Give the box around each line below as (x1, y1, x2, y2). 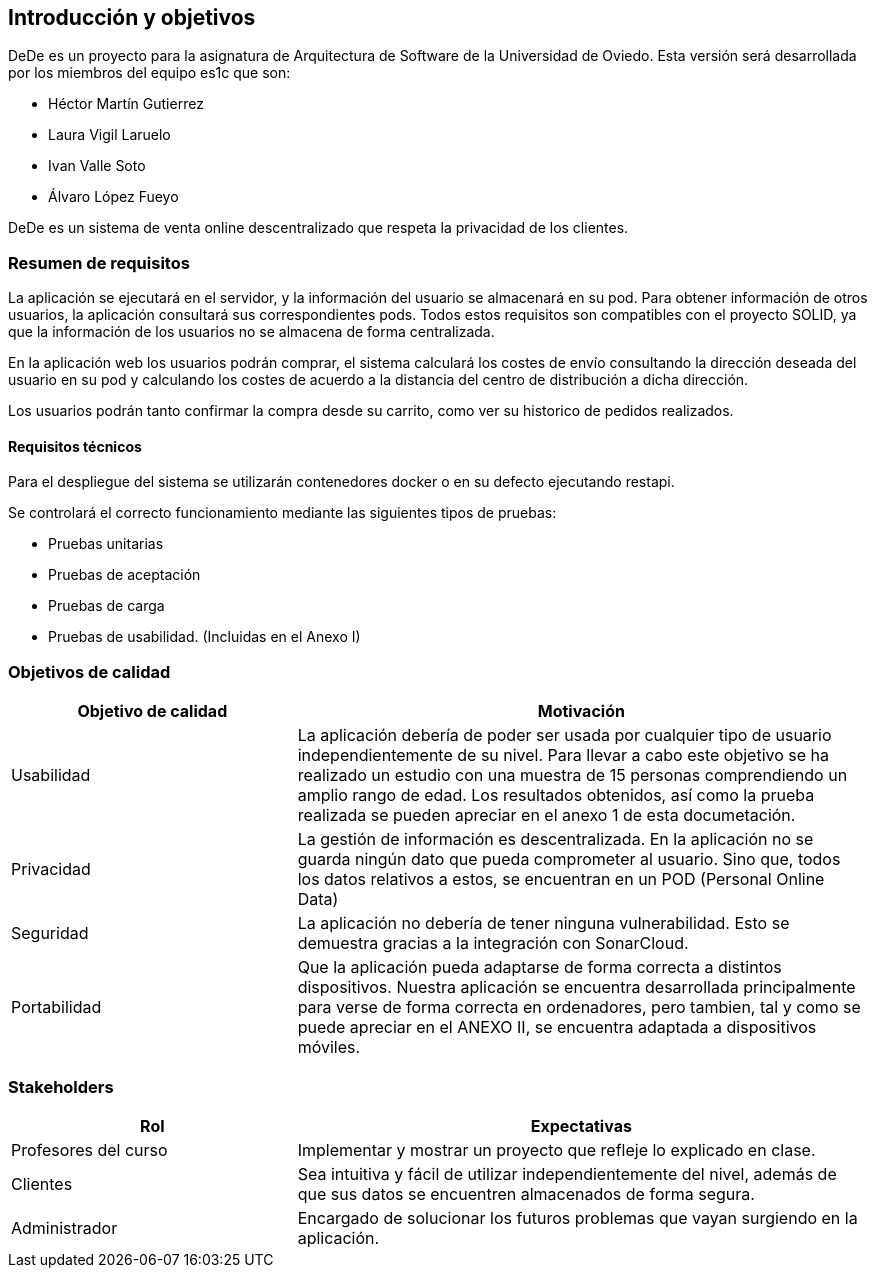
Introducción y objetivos (8, 5, 256, 30)
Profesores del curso (11, 1139, 168, 1160)
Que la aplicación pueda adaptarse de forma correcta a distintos (297, 957, 782, 978)
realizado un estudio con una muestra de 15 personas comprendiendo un (297, 765, 848, 786)
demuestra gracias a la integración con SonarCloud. (297, 933, 689, 954)
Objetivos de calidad (8, 661, 171, 682)
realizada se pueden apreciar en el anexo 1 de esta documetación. (297, 805, 796, 826)
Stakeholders (8, 1076, 114, 1097)
